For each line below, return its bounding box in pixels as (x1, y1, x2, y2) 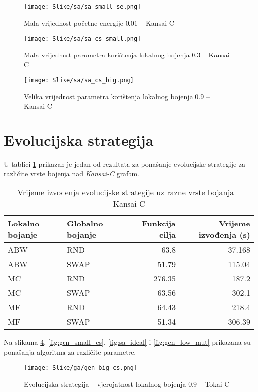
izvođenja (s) (198, 229, 250, 241)
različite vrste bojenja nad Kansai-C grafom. (4, 168, 139, 178)
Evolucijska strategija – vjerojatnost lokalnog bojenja (24, 379, 186, 389)
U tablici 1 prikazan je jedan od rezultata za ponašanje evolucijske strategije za (4, 159, 246, 169)
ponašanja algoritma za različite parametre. (4, 346, 136, 357)
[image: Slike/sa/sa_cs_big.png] (24, 77, 134, 84)
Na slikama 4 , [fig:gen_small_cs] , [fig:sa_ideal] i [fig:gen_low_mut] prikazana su (4, 337, 251, 347)
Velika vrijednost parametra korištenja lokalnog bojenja (24, 91, 193, 101)
